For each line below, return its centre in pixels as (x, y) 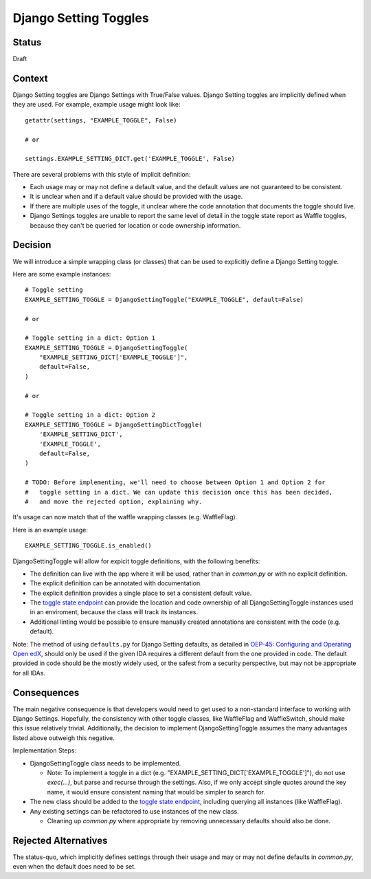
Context (30, 78)
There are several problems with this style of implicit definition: (102, 174)
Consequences (46, 692)
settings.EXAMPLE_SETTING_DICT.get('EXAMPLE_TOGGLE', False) (130, 159)
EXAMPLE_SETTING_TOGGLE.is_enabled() (89, 546)
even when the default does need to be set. (75, 867)
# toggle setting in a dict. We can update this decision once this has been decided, (179, 492)
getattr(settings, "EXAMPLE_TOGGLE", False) (101, 120)
